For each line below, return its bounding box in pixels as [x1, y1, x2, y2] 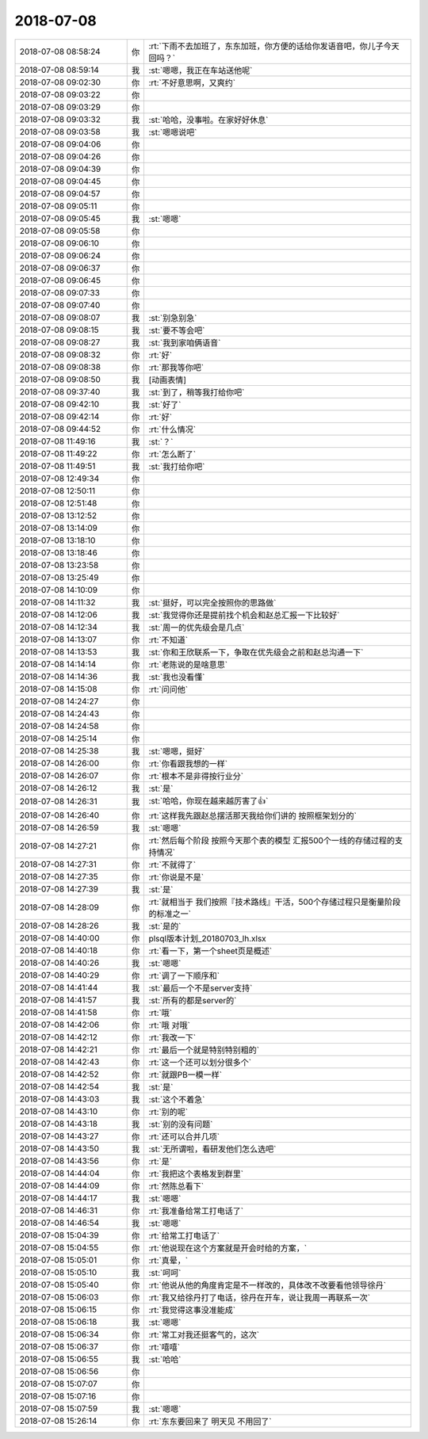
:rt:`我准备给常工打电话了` [148, 1205, 244, 1216]
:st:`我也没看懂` [148, 671, 205, 682]
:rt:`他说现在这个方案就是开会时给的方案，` [148, 1242, 308, 1254]
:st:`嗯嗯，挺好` [148, 746, 205, 757]
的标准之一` [148, 908, 192, 919]
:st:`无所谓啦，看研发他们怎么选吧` [148, 1143, 277, 1155]
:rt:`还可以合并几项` [148, 1131, 220, 1142]
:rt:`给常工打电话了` [148, 1230, 220, 1241]
